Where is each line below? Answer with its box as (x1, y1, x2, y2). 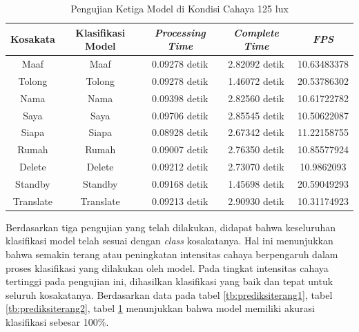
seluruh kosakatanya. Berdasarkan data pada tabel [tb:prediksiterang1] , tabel (6, 287, 333, 302)
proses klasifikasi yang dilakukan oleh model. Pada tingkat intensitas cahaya (6, 260, 329, 275)
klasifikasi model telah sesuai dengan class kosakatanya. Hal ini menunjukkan (6, 233, 333, 248)
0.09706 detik (152, 108, 208, 122)
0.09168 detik (152, 176, 208, 191)
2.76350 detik (228, 142, 284, 157)
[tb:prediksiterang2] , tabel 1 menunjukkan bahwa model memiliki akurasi (6, 301, 315, 315)
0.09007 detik (152, 142, 208, 157)
